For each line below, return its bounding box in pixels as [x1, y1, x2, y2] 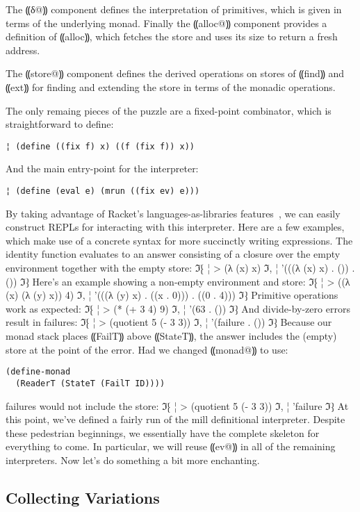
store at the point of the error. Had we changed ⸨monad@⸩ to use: [6, 342, 288, 356]
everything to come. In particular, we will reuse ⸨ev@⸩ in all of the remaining [6, 439, 336, 454]
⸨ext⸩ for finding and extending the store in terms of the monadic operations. [6, 79, 336, 94]
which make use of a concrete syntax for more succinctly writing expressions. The [6, 233, 353, 247]
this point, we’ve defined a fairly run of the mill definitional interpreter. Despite [6, 412, 345, 427]
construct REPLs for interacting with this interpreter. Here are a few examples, [6, 220, 345, 234]
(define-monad [6, 367, 71, 377]
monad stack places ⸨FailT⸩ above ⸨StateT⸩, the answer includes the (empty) [6, 329, 337, 342]
